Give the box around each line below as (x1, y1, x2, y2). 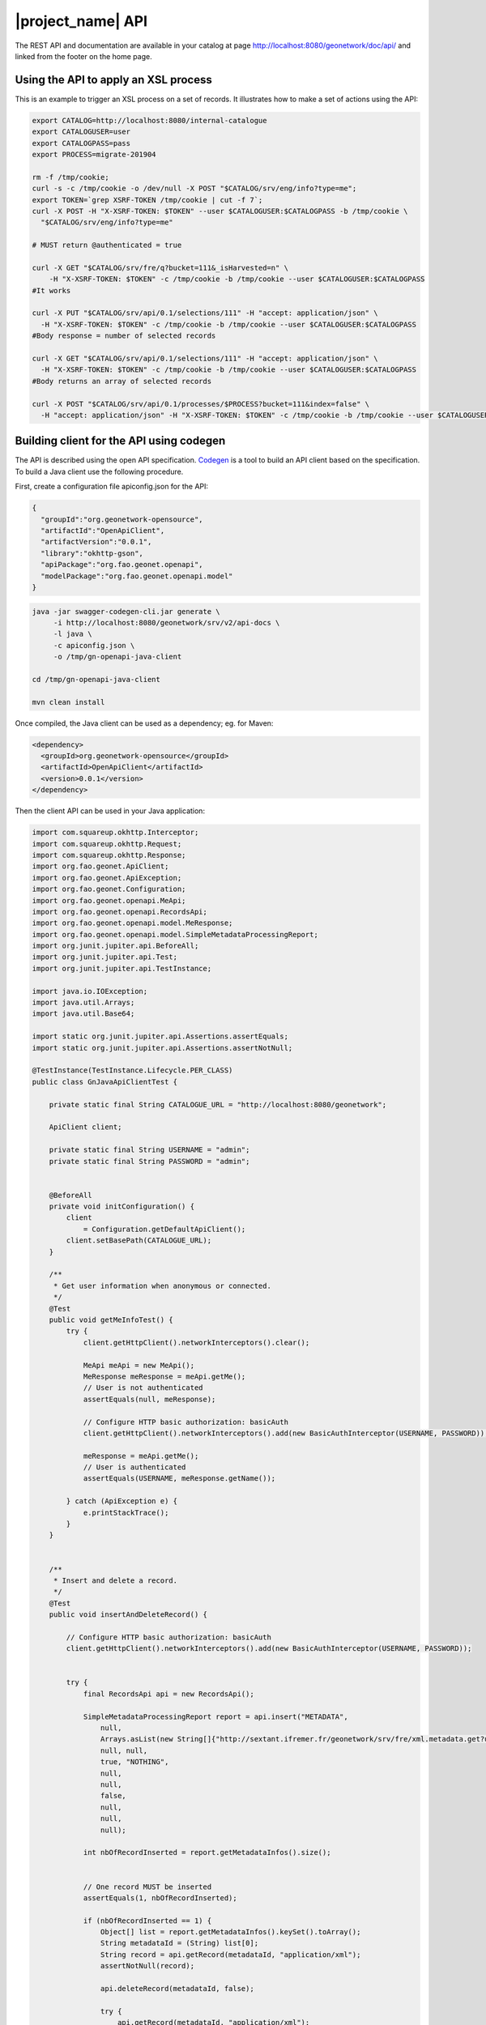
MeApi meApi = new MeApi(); (83, 1361, 194, 1370)
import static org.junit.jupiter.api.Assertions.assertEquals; (32, 1032, 289, 1041)
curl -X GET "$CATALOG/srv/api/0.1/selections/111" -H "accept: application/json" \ (32, 354, 378, 364)
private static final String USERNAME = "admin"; (49, 1145, 250, 1154)
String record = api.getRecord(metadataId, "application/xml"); (100, 1950, 361, 1959)
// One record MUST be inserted (83, 1882, 212, 1891)
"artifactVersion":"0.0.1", (40, 537, 152, 547)
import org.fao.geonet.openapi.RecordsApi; (32, 907, 208, 916)
